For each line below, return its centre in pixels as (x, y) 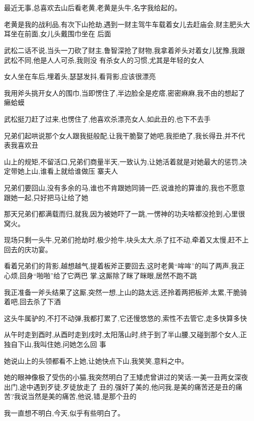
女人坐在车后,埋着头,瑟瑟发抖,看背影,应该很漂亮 (80, 76)
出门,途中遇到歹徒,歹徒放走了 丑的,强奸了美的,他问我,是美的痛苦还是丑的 (120, 386)
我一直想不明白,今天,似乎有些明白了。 (64, 413)
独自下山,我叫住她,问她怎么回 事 (55, 344)
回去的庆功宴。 (28, 249)
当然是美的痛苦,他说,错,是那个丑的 (82, 396)
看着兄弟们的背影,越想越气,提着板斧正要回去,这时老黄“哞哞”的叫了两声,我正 (124, 266)
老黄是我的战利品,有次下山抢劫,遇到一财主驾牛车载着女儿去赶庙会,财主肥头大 (127, 24)
